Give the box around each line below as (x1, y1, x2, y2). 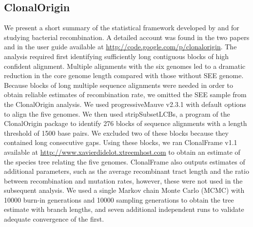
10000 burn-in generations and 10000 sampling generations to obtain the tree (4, 194, 234, 205)
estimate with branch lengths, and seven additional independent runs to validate (4, 204, 244, 214)
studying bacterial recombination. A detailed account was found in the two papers (4, 32, 250, 42)
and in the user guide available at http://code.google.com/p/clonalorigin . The (4, 41, 237, 52)
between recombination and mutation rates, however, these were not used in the (4, 175, 243, 186)
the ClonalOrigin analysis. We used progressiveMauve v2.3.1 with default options (4, 99, 246, 109)
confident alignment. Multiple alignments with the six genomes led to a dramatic (4, 61, 246, 71)
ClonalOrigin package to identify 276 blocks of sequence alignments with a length (4, 118, 247, 128)
